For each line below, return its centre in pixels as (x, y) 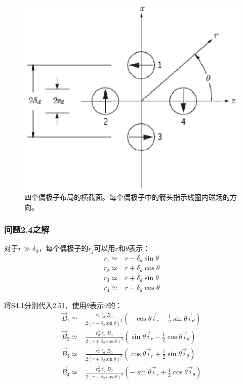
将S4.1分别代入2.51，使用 (45, 305)
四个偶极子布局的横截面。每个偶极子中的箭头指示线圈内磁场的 (127, 197)
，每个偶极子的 (64, 248)
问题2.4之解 (27, 229)
